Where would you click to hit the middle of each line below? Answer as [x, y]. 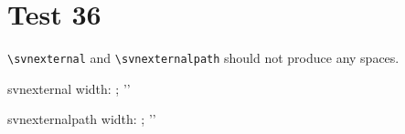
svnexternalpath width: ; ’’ [82, 119]
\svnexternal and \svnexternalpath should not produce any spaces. [203, 58]
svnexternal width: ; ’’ [69, 88]
